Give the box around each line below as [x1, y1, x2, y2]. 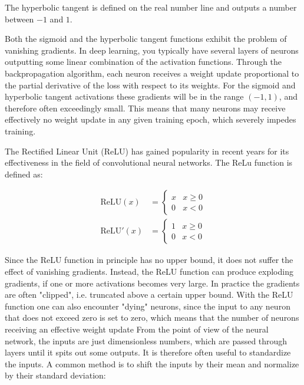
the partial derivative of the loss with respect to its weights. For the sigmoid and [5, 78, 296, 91]
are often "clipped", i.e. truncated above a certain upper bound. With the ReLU [5, 288, 293, 301]
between [5, 12, 34, 25]
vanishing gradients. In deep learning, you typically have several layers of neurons [5, 44, 299, 56]
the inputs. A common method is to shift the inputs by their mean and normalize [5, 357, 299, 370]
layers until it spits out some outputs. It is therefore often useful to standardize [5, 346, 291, 358]
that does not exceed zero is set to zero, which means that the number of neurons [5, 311, 299, 324]
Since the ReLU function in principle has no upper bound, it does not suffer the [5, 254, 293, 266]
